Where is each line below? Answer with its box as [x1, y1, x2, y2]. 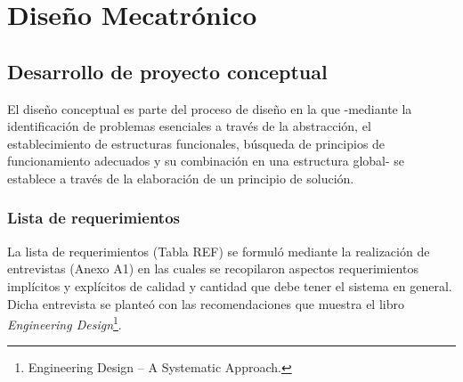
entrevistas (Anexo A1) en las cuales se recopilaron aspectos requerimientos [7, 259, 418, 278]
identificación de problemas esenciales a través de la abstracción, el [7, 117, 371, 135]
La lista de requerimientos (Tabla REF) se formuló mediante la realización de [7, 241, 430, 260]
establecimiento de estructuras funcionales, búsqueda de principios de [7, 134, 386, 152]
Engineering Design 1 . [7, 313, 122, 333]
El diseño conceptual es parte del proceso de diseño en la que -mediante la [7, 99, 412, 118]
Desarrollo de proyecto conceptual [7, 57, 328, 85]
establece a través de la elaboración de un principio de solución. [7, 168, 354, 187]
